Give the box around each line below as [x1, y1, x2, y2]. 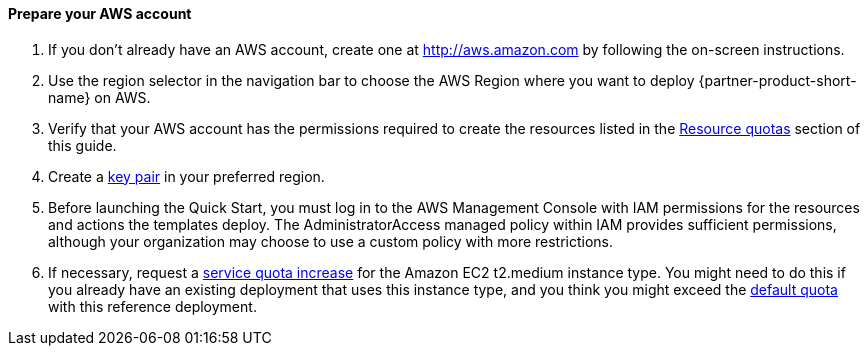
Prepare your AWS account [8, 5, 192, 22]
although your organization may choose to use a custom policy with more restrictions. [48, 232, 614, 250]
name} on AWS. [48, 88, 151, 106]
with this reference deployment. [48, 297, 257, 315]
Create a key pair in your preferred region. [48, 167, 325, 185]
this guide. [48, 136, 117, 154]
